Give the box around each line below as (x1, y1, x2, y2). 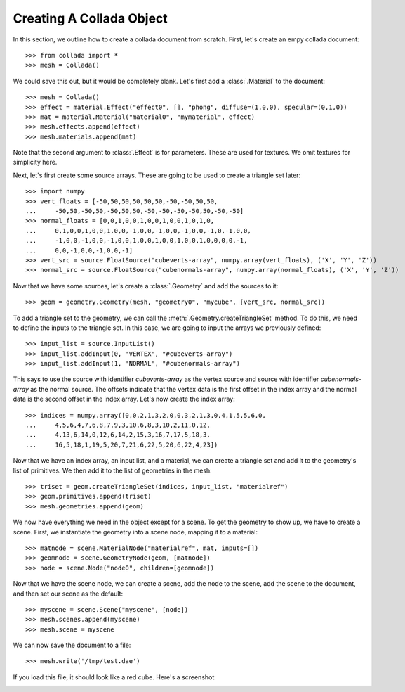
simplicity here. (13, 158, 58, 167)
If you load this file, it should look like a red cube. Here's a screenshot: (13, 672, 217, 681)
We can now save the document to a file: (13, 641, 131, 650)
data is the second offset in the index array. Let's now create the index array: (13, 395, 235, 404)
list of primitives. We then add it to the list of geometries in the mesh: (13, 466, 212, 475)
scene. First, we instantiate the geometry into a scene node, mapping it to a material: (13, 527, 258, 536)
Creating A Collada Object (13, 11, 168, 26)
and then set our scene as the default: (13, 589, 123, 598)
